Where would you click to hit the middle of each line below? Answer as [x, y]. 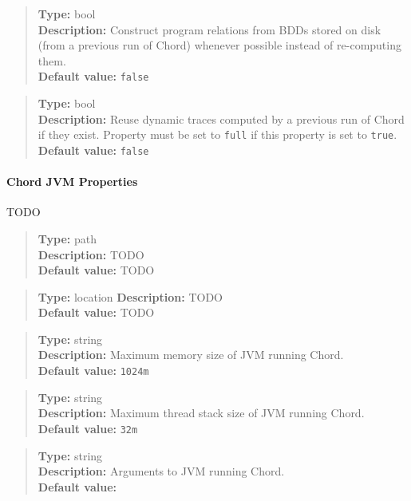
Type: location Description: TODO [130, 296]
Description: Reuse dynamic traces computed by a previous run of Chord [221, 118]
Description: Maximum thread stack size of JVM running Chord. [201, 413]
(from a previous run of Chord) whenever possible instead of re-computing [219, 45]
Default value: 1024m [93, 371]
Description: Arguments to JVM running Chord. [161, 471]
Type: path [67, 238]
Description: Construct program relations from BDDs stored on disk [209, 29]
